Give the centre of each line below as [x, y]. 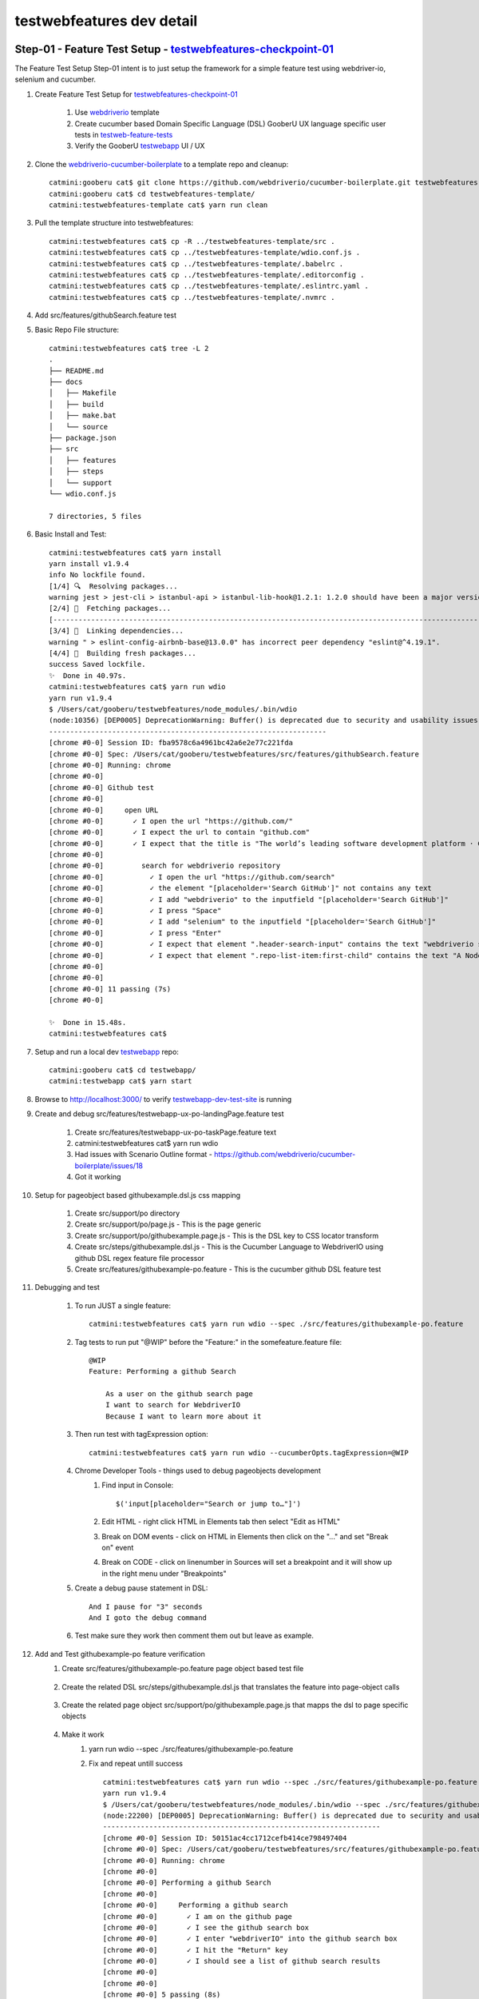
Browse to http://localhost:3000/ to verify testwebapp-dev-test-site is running [163, 1099]
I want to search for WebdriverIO [173, 1405]
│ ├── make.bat [83, 415]
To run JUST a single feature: [123, 1305]
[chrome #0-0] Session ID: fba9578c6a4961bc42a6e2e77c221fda [171, 743]
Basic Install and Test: [71, 534]
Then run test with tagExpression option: [141, 1434]
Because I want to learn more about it [183, 1416]
